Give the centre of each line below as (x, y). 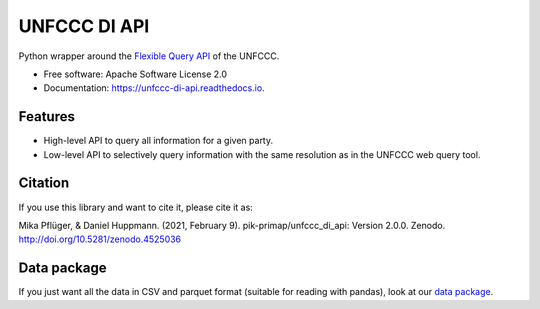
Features (46, 116)
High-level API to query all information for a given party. (158, 141)
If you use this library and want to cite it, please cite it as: (136, 207)
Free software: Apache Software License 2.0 (135, 74)
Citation (44, 183)
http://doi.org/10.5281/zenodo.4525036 (100, 239)
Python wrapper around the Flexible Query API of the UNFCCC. (149, 56)
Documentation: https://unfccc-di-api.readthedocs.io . (154, 88)
